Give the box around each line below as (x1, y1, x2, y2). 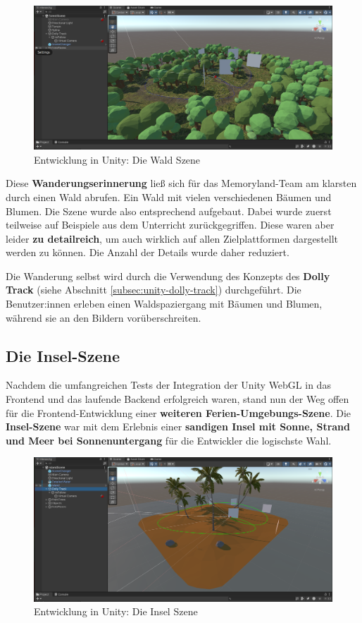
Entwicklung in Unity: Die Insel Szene (34, 604, 198, 619)
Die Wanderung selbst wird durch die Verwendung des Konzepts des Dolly (6, 268, 330, 283)
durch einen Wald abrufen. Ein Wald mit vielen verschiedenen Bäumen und (6, 189, 332, 204)
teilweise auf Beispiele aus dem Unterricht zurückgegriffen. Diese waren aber (6, 217, 335, 232)
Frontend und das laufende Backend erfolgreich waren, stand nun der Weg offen (6, 392, 349, 406)
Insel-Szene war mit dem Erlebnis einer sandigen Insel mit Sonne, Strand (6, 419, 351, 434)
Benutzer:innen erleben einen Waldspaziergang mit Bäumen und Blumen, (6, 296, 323, 311)
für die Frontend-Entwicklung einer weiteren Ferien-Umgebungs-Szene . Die (6, 405, 351, 420)
